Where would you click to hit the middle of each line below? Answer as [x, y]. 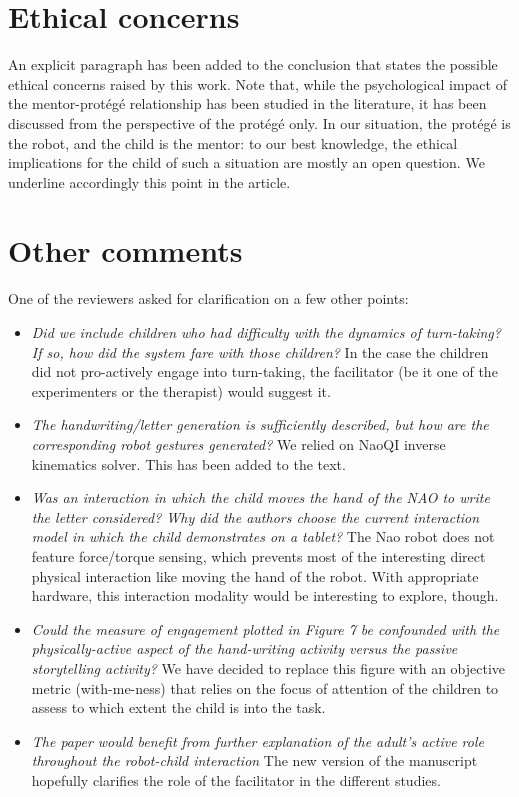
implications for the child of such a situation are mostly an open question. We [246, 162]
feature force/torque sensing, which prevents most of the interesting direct [258, 555]
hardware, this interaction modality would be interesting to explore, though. [265, 595]
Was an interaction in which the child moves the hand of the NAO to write [260, 497]
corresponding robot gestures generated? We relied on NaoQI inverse [238, 443]
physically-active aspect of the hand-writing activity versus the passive [244, 648]
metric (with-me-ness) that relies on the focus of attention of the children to [265, 687]
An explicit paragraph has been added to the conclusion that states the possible [253, 64]
